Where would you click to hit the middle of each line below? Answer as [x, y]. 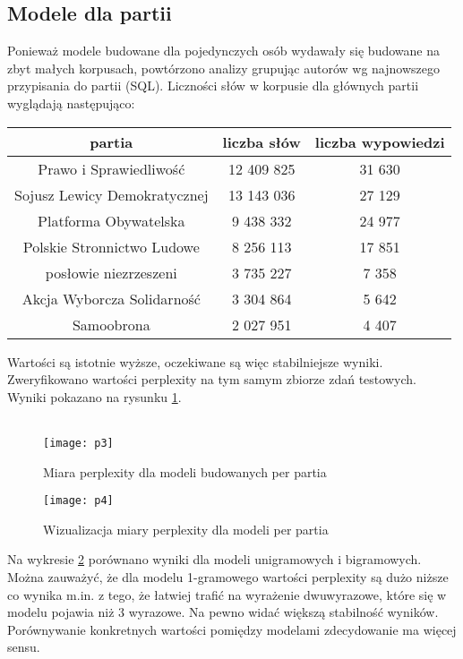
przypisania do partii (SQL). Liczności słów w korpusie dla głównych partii [213, 86]
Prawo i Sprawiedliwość [111, 168]
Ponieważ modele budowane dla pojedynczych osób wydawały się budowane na [223, 51]
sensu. [24, 647]
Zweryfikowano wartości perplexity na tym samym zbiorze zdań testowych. [212, 379]
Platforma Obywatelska [111, 220]
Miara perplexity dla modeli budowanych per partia [185, 471]
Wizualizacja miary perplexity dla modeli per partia [186, 529]
